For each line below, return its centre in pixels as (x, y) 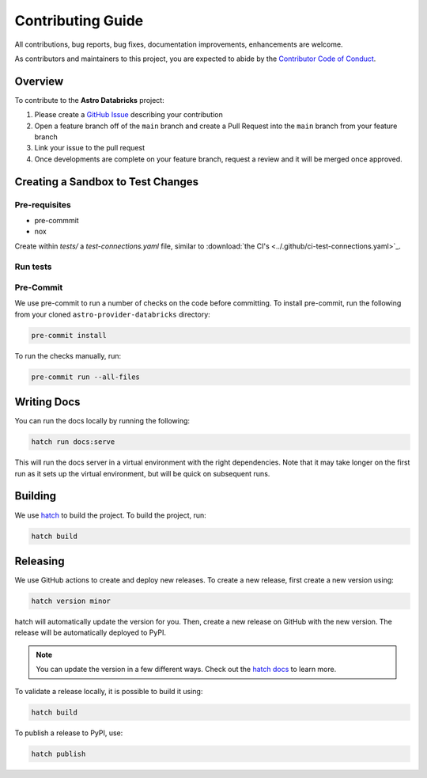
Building (36, 496)
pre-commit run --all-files (85, 377)
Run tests (33, 267)
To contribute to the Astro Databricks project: (90, 100)
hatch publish (59, 753)
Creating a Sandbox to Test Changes (107, 182)
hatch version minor (71, 601)
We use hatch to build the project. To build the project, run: (111, 515)
